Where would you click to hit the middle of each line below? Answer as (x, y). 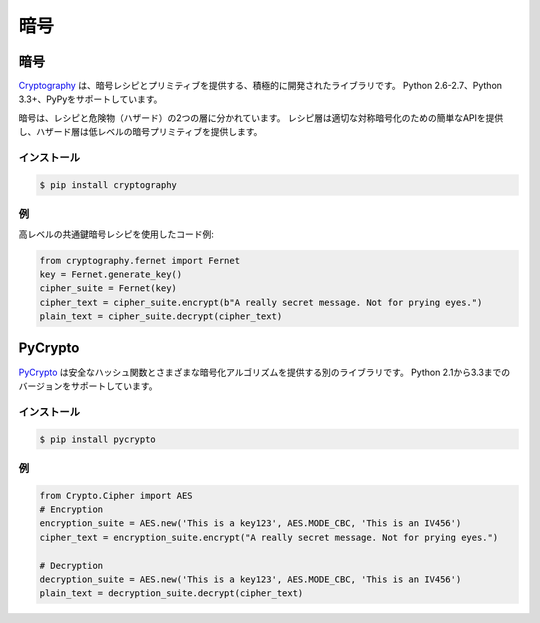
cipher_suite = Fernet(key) (108, 288)
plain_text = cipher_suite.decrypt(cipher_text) (161, 316)
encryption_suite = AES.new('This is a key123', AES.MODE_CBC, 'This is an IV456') (250, 523)
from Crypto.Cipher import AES (116, 495)
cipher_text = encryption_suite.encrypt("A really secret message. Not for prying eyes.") (269, 537)
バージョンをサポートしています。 (88, 386)
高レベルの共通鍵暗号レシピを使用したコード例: (116, 234)
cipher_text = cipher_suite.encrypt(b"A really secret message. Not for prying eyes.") (261, 302)
